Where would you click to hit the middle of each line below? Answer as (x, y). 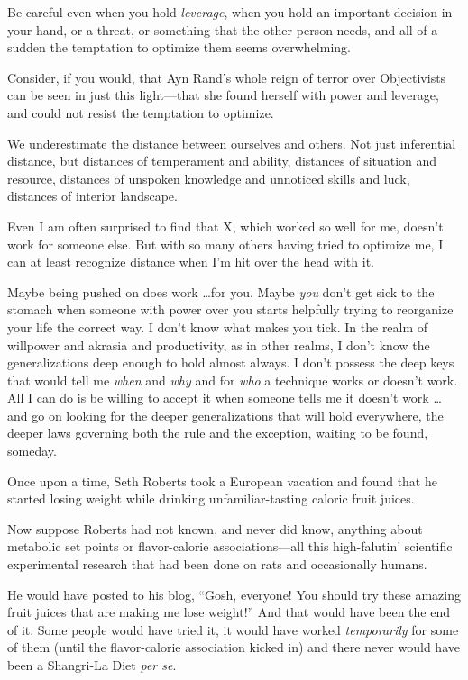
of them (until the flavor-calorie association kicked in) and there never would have (234, 647)
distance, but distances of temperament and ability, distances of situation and (222, 161)
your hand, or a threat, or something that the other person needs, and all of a (223, 29)
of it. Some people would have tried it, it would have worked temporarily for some (233, 629)
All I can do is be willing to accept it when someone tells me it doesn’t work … (225, 398)
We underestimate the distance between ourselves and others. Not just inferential (232, 143)
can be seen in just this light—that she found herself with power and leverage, (223, 95)
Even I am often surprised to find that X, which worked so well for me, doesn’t (225, 226)
